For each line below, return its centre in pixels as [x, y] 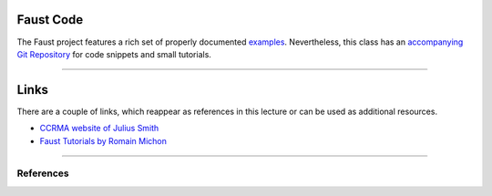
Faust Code [50, 20]
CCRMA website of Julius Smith [99, 129]
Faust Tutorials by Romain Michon [103, 140]
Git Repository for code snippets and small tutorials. [114, 54]
